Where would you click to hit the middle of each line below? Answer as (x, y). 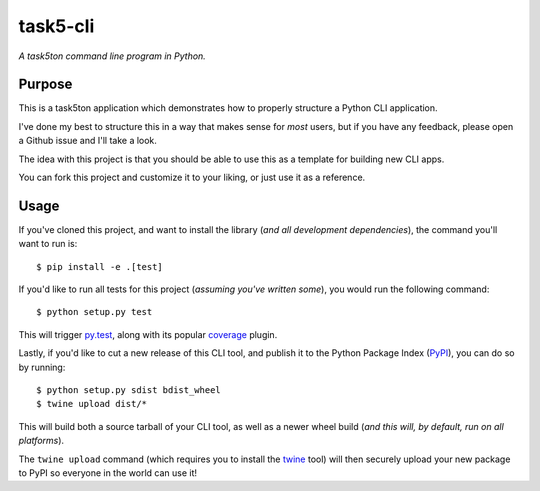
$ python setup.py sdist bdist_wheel (129, 390)
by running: (42, 367)
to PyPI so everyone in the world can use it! (108, 473)
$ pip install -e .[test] (100, 266)
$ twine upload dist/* (92, 404)
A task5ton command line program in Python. (112, 56)
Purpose (45, 84)
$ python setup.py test (94, 312)
